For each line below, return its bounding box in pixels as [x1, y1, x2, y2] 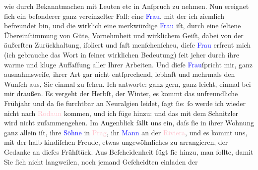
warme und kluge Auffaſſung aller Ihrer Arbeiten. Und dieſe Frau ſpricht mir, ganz [4, 59, 253, 69]
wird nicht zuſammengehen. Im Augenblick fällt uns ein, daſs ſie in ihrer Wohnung [4, 117, 254, 128]
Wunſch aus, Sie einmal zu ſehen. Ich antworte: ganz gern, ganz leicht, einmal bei [4, 78, 251, 89]
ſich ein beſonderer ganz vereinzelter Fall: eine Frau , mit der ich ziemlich [4, 10, 224, 21]
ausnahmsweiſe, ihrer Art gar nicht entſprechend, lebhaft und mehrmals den [4, 69, 235, 79]
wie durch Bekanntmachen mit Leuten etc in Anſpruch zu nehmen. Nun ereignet [4, 1, 249, 11]
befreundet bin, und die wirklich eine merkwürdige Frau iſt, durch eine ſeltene [4, 20, 241, 31]
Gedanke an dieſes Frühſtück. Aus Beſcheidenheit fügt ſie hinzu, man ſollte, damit [4, 146, 254, 157]
